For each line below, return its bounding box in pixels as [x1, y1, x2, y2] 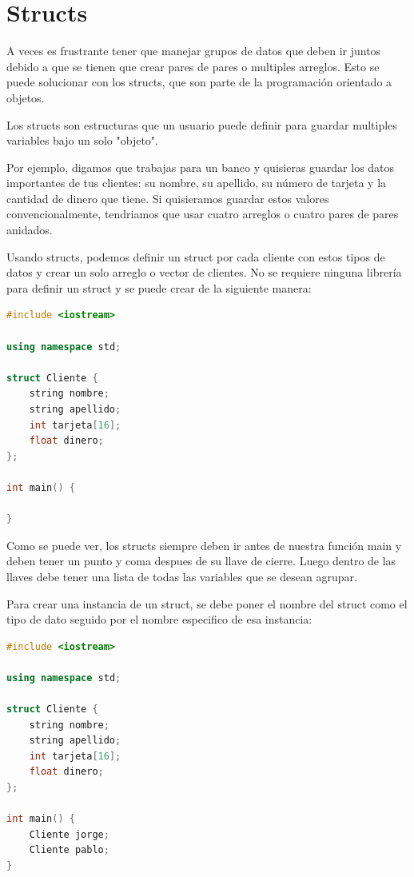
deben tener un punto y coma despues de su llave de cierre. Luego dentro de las [6, 552, 396, 569]
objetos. [6, 89, 45, 106]
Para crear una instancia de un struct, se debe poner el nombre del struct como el [6, 595, 408, 612]
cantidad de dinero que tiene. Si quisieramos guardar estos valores [6, 189, 329, 206]
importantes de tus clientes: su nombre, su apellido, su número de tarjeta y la [6, 174, 387, 191]
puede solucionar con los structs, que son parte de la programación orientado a [6, 74, 392, 90]
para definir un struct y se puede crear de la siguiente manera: [6, 279, 312, 296]
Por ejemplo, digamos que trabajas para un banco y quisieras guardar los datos [6, 158, 395, 175]
